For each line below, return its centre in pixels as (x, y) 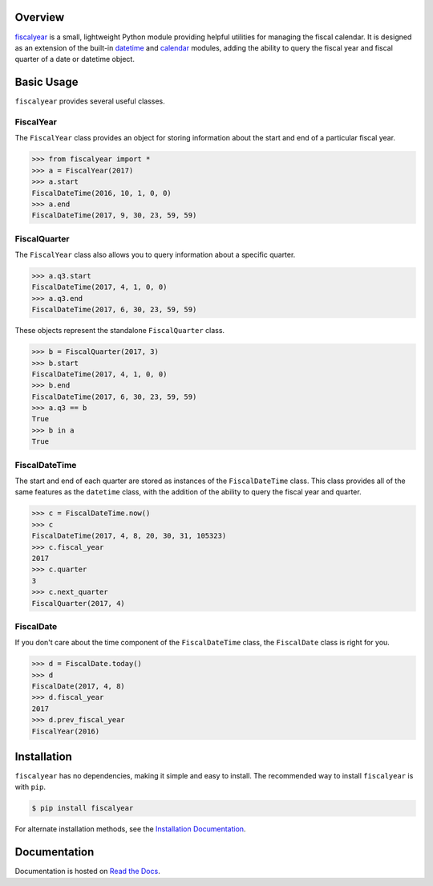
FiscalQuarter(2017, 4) (79, 603)
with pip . (30, 787)
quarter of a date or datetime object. (75, 59)
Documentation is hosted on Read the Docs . (87, 872)
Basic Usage (47, 82)
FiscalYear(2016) (66, 731)
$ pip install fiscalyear (83, 808)
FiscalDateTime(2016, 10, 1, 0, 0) (101, 193)
